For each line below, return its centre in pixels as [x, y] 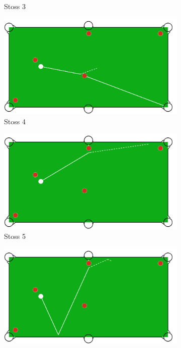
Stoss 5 [15, 236]
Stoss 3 [15, 6]
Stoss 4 [15, 121]
